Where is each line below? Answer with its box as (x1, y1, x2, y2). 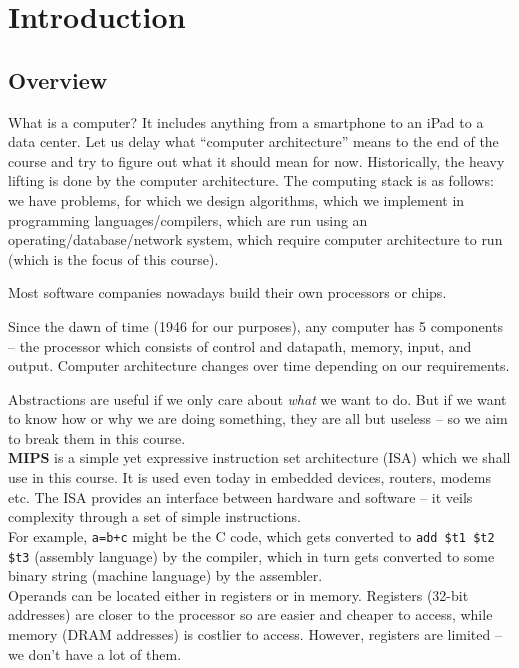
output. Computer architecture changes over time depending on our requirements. (8, 355, 510, 376)
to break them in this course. (8, 427, 186, 448)
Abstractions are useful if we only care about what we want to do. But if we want (8, 388, 507, 409)
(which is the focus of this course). (8, 248, 219, 269)
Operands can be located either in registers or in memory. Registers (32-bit (8, 584, 469, 605)
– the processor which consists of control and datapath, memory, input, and (8, 335, 472, 356)
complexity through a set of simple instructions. (8, 506, 301, 527)
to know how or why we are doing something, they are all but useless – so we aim (8, 408, 508, 429)
